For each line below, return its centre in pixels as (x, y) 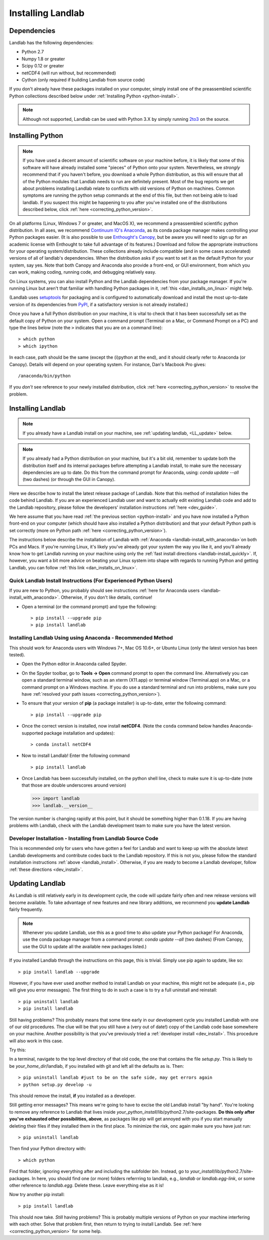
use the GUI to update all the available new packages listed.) (85, 946)
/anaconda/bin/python (44, 376)
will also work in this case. (36, 1041)
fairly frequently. (26, 909)
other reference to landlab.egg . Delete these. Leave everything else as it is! (86, 1185)
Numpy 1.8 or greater (43, 59)
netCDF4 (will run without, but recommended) (69, 73)
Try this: (18, 1050)
